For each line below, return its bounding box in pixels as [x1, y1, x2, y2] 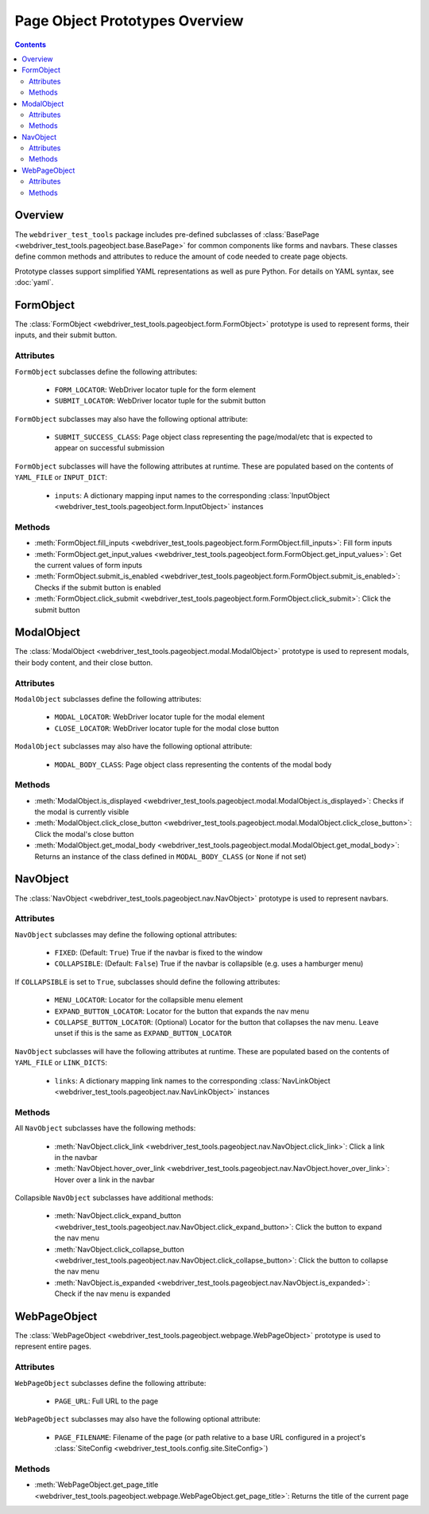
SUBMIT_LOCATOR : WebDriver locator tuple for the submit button [54, 396, 266, 406]
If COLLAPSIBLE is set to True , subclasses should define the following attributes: [14, 977, 280, 987]
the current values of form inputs [34, 560, 143, 570]
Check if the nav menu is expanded [54, 1289, 171, 1298]
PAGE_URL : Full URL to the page [54, 1396, 159, 1406]
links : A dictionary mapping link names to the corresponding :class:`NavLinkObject [54, 1076, 331, 1085]
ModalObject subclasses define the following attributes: [14, 694, 202, 703]
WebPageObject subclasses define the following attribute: [14, 1378, 207, 1388]
